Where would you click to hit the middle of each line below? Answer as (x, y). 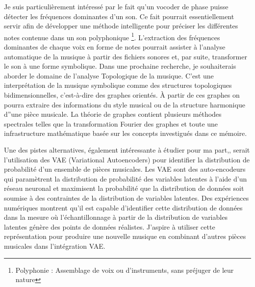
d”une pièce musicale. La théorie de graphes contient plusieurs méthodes (113, 114)
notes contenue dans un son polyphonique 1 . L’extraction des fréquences (112, 36)
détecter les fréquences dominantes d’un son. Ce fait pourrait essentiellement (119, 16)
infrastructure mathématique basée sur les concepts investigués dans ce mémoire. (126, 133)
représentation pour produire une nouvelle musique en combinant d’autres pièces (125, 236)
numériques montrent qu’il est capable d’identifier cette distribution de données (123, 207)
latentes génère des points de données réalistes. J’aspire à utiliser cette (110, 226)
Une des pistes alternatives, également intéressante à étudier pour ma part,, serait (127, 149)
